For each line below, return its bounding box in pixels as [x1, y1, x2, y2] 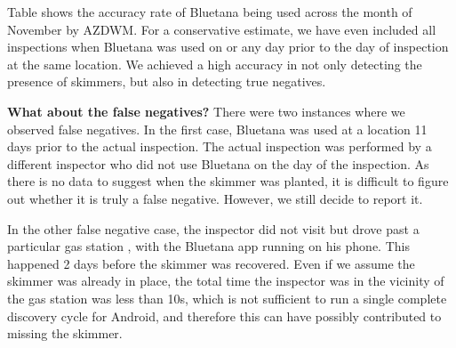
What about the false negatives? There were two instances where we [7, 101, 405, 120]
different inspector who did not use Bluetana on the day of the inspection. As [7, 154, 429, 173]
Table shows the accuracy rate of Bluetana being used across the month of [7, 3, 412, 20]
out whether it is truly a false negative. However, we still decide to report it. [7, 189, 423, 207]
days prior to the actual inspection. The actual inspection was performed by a [7, 137, 432, 156]
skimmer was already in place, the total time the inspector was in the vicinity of [7, 271, 444, 290]
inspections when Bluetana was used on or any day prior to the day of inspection [7, 37, 449, 56]
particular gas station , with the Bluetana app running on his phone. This [7, 237, 410, 255]
